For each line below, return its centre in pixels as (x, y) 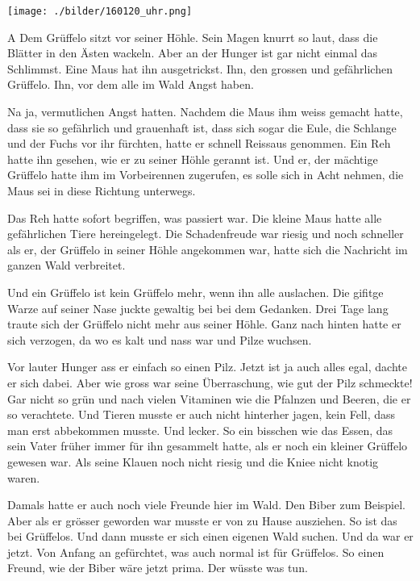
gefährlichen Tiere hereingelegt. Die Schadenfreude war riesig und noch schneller (206, 234)
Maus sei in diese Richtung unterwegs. (102, 190)
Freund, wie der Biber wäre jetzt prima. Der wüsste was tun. (158, 568)
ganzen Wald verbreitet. (67, 265)
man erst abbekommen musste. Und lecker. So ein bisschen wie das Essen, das (200, 430)
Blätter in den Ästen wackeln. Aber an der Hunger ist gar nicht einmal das (193, 53)
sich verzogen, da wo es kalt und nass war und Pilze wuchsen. (160, 339)
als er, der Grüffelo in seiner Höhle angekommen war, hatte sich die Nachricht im (208, 249)
